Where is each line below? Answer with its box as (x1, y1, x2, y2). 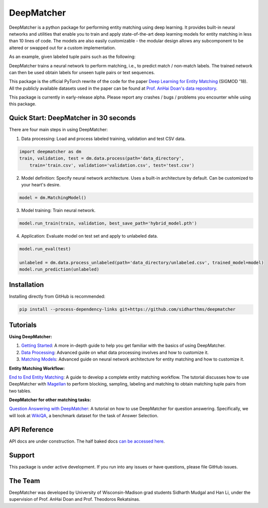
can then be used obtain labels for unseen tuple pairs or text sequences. (9, 69, 155, 75)
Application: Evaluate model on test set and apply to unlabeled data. (21, 233, 158, 239)
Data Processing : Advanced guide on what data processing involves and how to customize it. (21, 349, 209, 355)
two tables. (9, 388, 32, 394)
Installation (9, 281, 44, 289)
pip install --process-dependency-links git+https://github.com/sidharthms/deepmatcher (19, 306, 236, 312)
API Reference (9, 425, 54, 434)
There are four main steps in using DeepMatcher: (9, 127, 108, 133)
